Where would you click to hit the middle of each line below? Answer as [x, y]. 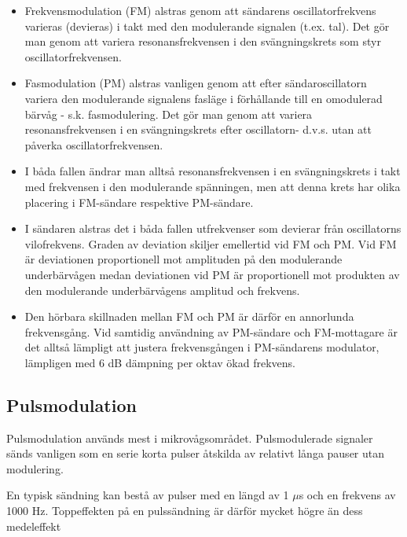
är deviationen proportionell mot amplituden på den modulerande [183, 259]
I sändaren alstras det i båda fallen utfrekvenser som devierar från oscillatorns [213, 228]
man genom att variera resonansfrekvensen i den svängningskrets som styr [203, 41]
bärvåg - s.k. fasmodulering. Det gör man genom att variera [169, 114]
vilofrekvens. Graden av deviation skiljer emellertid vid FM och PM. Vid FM [211, 243]
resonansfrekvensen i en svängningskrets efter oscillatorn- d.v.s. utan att [198, 129]
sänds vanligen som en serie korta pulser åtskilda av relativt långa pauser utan [196, 453]
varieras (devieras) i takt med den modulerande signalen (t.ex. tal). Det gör [207, 26]
